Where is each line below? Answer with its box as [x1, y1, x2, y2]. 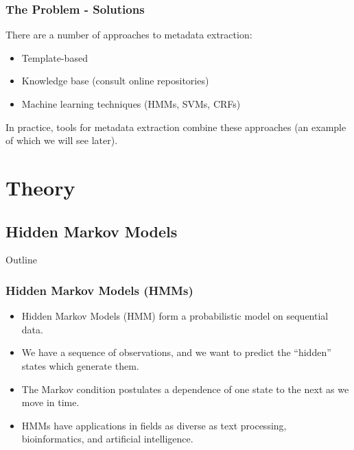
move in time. [21, 395, 80, 410]
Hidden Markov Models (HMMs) [5, 281, 193, 298]
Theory [5, 173, 75, 201]
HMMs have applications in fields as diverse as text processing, [21, 418, 287, 432]
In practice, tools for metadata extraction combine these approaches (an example [5, 119, 346, 134]
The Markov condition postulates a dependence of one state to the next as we [21, 381, 349, 396]
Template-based [21, 50, 88, 64]
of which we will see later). [5, 133, 118, 147]
